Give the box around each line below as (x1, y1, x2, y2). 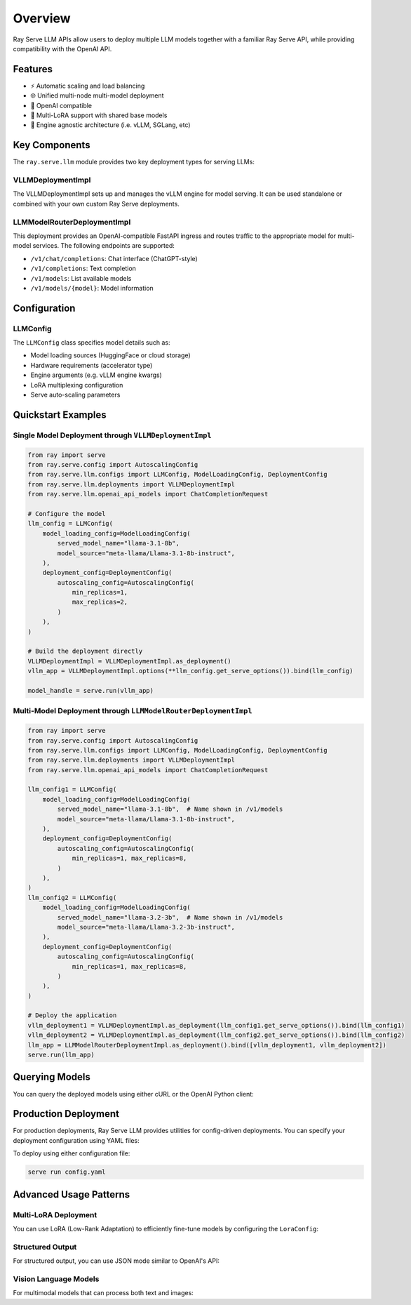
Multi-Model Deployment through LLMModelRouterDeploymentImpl (13, 706, 252, 716)
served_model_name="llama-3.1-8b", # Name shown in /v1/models (57, 805, 283, 814)
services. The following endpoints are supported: (32, 241, 175, 250)
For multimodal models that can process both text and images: (13, 1289, 194, 1297)
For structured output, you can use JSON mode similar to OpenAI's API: (13, 1257, 220, 1265)
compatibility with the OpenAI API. (13, 44, 112, 53)
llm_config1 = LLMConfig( (27, 786, 117, 793)
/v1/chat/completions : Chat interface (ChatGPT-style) (30, 254, 198, 263)
